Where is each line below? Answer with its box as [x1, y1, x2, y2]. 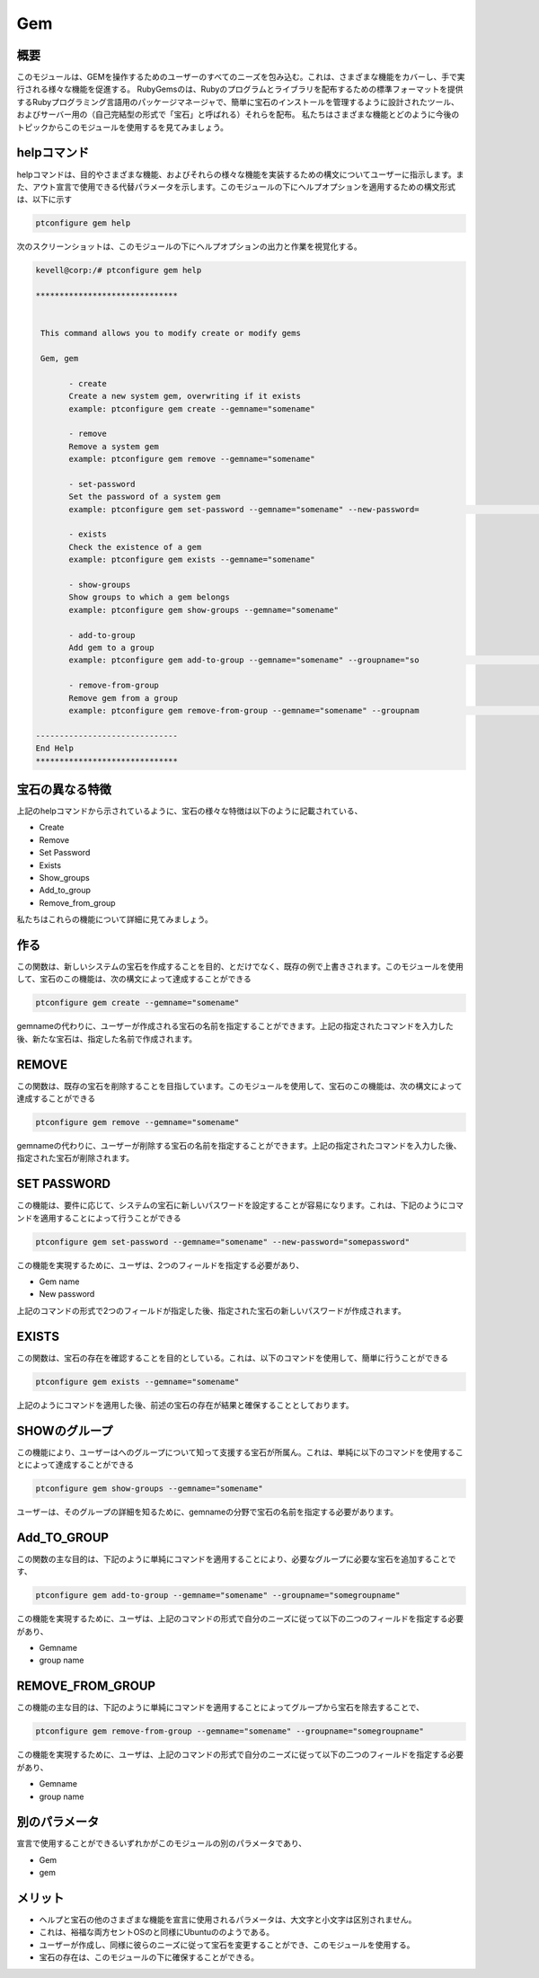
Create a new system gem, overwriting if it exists [68, 391, 301, 402]
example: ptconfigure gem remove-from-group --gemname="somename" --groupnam [68, 705, 420, 715]
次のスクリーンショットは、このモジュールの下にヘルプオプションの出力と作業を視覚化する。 [16, 241, 363, 252]
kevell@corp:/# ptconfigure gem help [35, 265, 202, 276]
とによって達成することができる [16, 1459, 135, 1470]
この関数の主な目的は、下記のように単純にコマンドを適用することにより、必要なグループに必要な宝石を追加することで [16, 1553, 456, 1564]
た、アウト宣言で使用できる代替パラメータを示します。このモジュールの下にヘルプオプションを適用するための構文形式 [16, 181, 455, 192]
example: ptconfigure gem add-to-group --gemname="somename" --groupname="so [68, 655, 420, 665]
